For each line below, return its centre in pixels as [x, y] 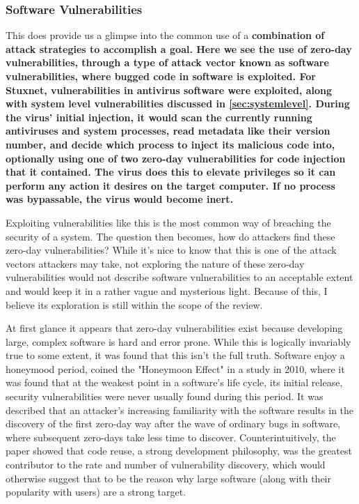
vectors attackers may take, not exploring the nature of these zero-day [155, 263]
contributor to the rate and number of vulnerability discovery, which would [166, 465]
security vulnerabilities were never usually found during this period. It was [165, 396]
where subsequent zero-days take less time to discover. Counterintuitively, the [171, 437]
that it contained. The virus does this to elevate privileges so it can [171, 172]
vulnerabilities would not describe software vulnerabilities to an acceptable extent [179, 277]
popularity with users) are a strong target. [96, 492]
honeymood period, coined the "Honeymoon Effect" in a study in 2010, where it [175, 368]
